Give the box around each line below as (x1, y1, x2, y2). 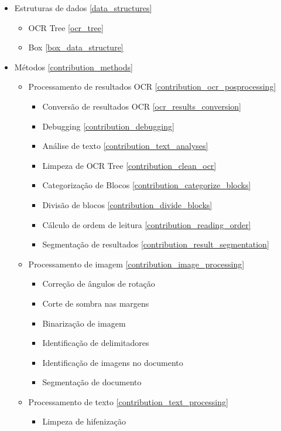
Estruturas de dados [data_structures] (14, 2, 152, 13)
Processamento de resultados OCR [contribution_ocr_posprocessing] (28, 80, 276, 93)
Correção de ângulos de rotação (42, 277, 155, 290)
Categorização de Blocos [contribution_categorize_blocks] (42, 179, 251, 191)
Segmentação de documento (42, 376, 142, 388)
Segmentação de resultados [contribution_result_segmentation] (42, 238, 269, 250)
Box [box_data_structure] (28, 41, 124, 53)
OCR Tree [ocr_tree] (28, 21, 104, 33)
